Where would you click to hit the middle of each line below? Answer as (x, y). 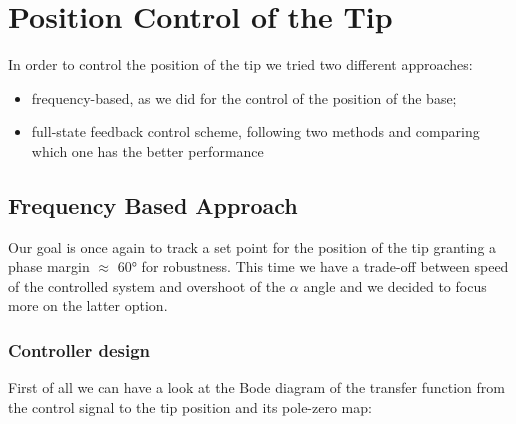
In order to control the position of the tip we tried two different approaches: (240, 64)
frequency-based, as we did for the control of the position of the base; (244, 97)
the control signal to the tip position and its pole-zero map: (190, 406)
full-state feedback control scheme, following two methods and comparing (255, 131)
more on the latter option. (88, 305)
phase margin (49, 266)
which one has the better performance (147, 150)
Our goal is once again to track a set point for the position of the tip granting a (252, 246)
